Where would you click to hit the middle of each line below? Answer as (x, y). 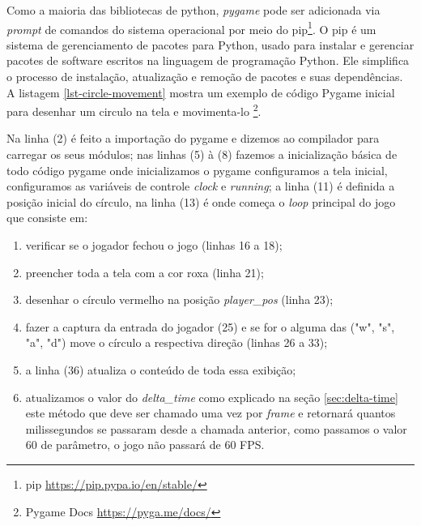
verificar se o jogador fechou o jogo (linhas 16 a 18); (154, 245)
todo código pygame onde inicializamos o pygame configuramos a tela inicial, (197, 170)
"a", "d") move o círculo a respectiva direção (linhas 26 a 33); (176, 342)
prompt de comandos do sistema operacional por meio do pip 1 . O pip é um (191, 28)
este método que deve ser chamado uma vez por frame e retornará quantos (210, 413)
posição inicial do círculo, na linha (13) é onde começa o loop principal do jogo (201, 201)
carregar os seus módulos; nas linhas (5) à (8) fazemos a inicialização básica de (202, 154)
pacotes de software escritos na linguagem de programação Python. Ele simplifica (208, 60)
